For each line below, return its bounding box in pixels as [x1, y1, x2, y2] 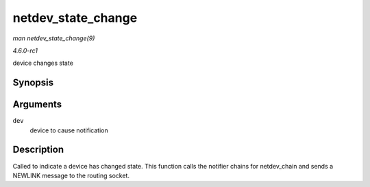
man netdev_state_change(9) [12, 34, 95, 42]
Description [12, 144, 64, 156]
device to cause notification [29, 126, 109, 134]
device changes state [12, 59, 73, 68]
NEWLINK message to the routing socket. [12, 171, 130, 179]
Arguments [12, 99, 62, 111]
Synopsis [12, 77, 54, 89]
